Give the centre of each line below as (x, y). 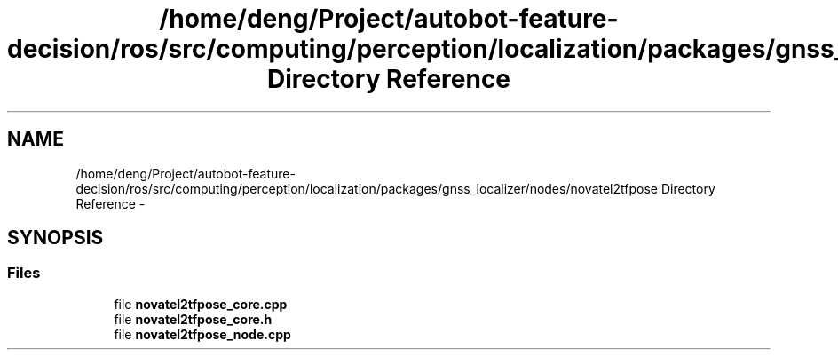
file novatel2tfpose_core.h (193, 319)
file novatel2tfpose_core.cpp (201, 304)
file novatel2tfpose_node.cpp (202, 334)
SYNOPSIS (55, 238)
